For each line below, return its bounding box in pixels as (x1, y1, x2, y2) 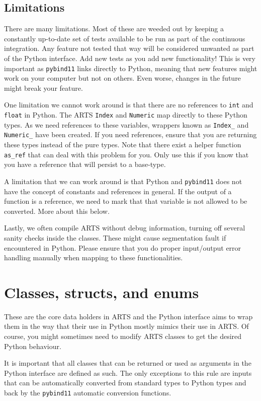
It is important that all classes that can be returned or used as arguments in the (4, 358, 251, 368)
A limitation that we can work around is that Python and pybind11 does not (4, 176, 242, 186)
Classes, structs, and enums (4, 281, 199, 302)
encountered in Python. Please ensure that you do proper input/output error (4, 242, 241, 253)
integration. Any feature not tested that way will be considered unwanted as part (4, 43, 254, 53)
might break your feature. (4, 82, 83, 93)
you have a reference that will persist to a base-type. (4, 159, 166, 169)
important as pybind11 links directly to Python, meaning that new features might (4, 63, 257, 73)
